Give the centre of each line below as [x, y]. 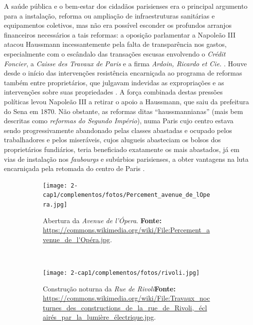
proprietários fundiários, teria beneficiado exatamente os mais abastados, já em [122, 149]
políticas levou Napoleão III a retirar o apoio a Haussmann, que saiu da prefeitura [126, 101]
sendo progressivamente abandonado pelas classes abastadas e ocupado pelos [118, 130]
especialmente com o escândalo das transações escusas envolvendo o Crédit [115, 53]
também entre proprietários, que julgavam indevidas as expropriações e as [114, 82]
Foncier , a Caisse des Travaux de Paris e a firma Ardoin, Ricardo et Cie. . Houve [126, 63]
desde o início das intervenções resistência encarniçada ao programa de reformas [123, 73]
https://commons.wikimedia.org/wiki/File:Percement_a [126, 230]
